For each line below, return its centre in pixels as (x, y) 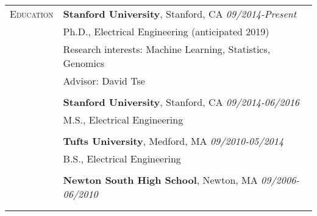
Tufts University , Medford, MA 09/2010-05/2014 (173, 141)
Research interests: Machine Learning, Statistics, (167, 49)
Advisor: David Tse (104, 81)
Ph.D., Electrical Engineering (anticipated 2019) (166, 31)
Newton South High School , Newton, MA (160, 180)
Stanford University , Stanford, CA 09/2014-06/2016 (181, 102)
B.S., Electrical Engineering (122, 159)
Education (32, 14)
